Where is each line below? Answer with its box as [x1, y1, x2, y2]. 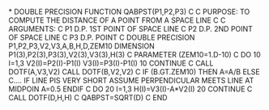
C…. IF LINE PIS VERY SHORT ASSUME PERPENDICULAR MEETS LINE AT [8, 76, 254, 85]
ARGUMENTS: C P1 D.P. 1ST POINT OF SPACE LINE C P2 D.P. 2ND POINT [8, 24, 254, 33]
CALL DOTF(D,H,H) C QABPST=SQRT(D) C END [8, 93, 168, 102]
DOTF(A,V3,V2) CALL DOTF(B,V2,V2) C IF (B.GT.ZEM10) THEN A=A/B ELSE [8, 67, 261, 76]
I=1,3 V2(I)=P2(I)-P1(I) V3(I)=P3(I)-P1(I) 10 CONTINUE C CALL [8, 58, 214, 68]
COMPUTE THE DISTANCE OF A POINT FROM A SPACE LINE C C [8, 15, 226, 25]
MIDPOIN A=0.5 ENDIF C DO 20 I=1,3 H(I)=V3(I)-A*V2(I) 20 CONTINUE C [8, 84, 253, 94]
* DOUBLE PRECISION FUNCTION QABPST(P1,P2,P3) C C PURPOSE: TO [8, 7, 250, 16]
